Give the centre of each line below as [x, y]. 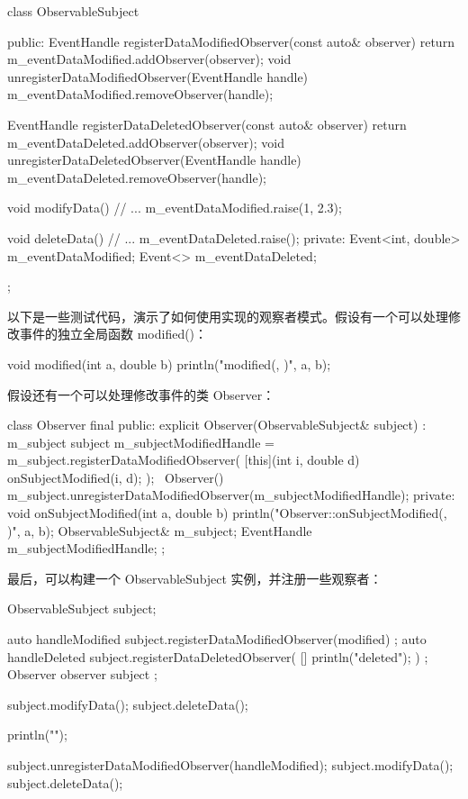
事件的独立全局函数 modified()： [113, 334]
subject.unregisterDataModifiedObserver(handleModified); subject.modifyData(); [230, 765]
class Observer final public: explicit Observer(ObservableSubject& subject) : [217, 425]
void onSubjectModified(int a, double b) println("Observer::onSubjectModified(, [227, 513]
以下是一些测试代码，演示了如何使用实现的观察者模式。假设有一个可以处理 [228, 316]
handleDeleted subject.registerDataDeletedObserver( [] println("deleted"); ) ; [218, 656]
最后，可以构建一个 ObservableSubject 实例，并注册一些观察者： [195, 578]
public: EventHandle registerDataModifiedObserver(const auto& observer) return [231, 41]
